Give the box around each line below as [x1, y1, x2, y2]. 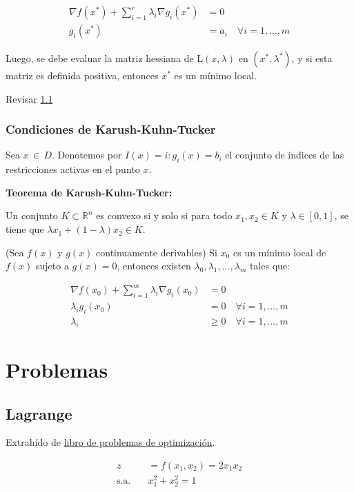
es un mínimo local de [233, 245, 326, 259]
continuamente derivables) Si [96, 245, 217, 259]
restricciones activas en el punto [6, 162, 140, 176]
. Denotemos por [52, 147, 122, 162]
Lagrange [6, 402, 72, 424]
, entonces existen [117, 258, 191, 273]
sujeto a [36, 258, 69, 273]
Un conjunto [6, 208, 58, 223]
